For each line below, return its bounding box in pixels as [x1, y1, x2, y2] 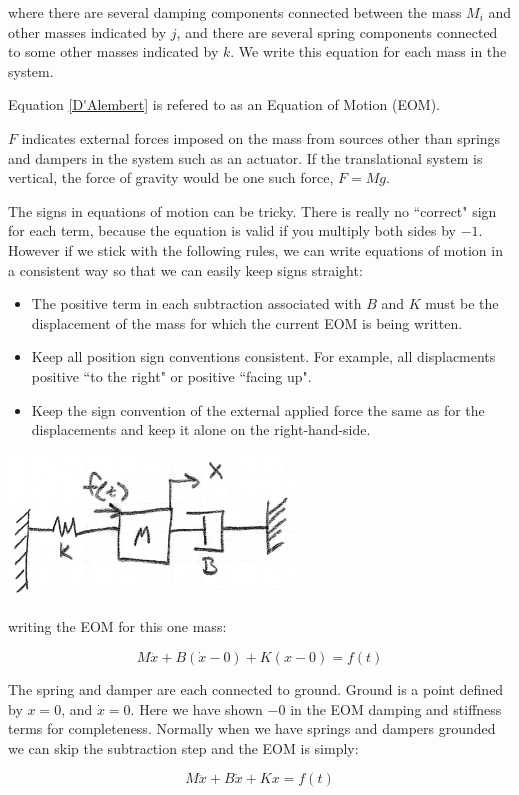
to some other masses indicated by [8, 41, 219, 62]
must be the [425, 293, 499, 314]
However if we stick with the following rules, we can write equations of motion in [8, 239, 503, 260]
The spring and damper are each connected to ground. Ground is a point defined [8, 679, 504, 699]
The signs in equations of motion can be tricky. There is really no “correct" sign [8, 200, 497, 221]
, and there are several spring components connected [176, 21, 498, 42]
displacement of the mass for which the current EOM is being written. [31, 312, 463, 333]
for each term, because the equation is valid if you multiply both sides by [8, 220, 456, 241]
